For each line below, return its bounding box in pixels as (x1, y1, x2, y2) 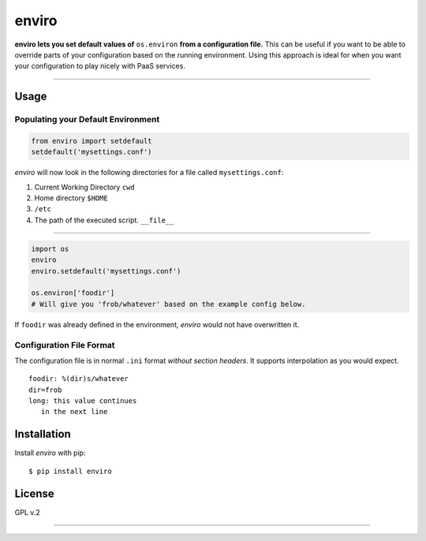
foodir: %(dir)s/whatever (28, 375, 129, 383)
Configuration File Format (14, 339, 115, 350)
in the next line (40, 407, 108, 416)
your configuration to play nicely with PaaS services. (14, 62, 185, 71)
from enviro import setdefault (31, 136, 153, 145)
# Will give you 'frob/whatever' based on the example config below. (31, 300, 306, 308)
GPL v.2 (14, 507, 41, 517)
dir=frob (28, 385, 62, 394)
